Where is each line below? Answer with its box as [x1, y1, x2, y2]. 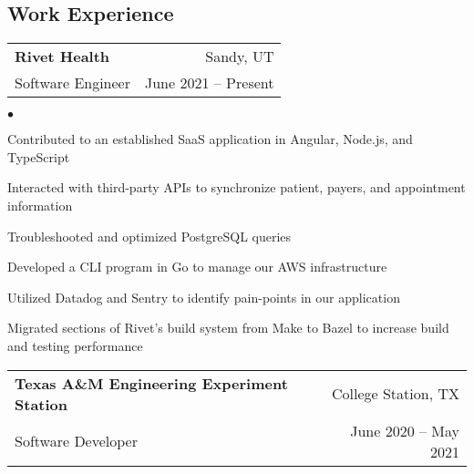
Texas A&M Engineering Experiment [15, 372, 288, 394]
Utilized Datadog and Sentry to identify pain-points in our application [7, 287, 400, 306]
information [7, 195, 73, 214]
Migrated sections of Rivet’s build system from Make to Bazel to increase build [7, 318, 449, 337]
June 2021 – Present [145, 72, 274, 94]
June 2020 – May [350, 419, 459, 441]
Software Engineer [15, 72, 130, 94]
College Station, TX [331, 383, 459, 405]
